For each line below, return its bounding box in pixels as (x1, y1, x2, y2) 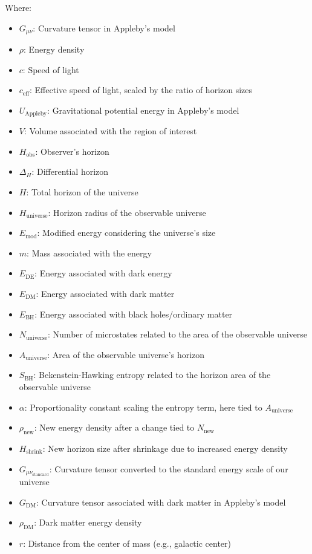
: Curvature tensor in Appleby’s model (33, 21, 175, 34)
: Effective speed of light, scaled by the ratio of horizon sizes (30, 83, 253, 96)
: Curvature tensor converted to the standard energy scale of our (49, 462, 288, 475)
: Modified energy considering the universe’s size (37, 226, 216, 239)
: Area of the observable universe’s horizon (47, 348, 205, 360)
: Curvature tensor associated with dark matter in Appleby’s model (36, 495, 286, 508)
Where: (5, 1, 31, 13)
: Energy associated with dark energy (34, 267, 172, 279)
